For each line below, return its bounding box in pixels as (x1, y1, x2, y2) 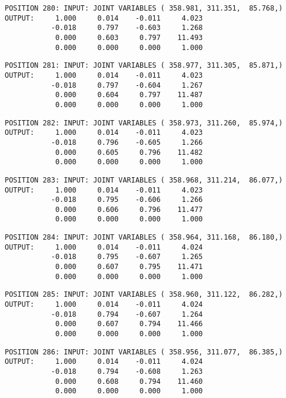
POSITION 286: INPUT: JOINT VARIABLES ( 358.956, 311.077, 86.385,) (5, 347, 283, 356)
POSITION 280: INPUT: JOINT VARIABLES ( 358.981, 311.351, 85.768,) (5, 4, 283, 12)
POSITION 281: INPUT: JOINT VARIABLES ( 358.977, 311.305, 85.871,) (5, 61, 283, 70)
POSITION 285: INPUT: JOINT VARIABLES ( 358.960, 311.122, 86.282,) (5, 290, 283, 299)
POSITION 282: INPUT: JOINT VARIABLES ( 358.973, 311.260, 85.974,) (5, 118, 283, 127)
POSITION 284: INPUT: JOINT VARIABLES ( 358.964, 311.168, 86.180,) (5, 233, 283, 242)
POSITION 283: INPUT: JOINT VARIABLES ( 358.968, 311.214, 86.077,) (5, 175, 283, 184)
